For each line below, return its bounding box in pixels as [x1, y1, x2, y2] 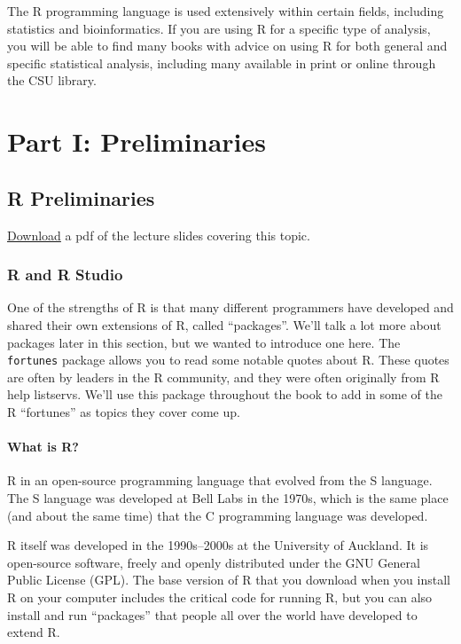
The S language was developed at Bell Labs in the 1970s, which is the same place [7, 488, 449, 507]
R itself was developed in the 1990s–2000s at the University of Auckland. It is [7, 536, 429, 554]
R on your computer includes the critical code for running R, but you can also [7, 587, 433, 606]
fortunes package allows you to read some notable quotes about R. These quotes [7, 350, 449, 369]
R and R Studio [7, 263, 123, 286]
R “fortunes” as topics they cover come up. [7, 402, 240, 420]
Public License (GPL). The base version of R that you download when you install [7, 570, 450, 589]
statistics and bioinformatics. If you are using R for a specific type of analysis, [7, 19, 431, 37]
